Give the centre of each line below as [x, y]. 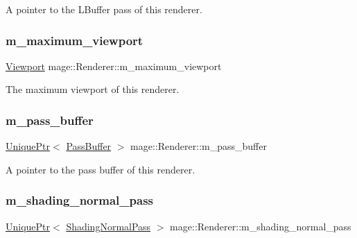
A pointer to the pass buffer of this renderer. [101, 169]
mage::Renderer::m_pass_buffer [199, 146]
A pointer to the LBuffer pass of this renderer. [104, 9]
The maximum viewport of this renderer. [93, 89]
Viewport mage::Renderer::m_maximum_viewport [114, 66]
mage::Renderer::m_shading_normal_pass [261, 226]
